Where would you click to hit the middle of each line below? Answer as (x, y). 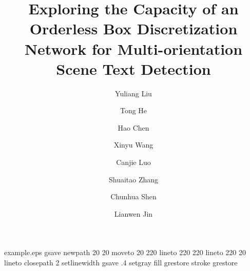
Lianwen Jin (133, 213)
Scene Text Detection (133, 68)
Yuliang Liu (133, 93)
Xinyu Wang (133, 145)
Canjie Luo (133, 162)
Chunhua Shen (133, 196)
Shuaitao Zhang (133, 179)
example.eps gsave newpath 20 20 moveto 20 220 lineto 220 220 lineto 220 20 (125, 252)
